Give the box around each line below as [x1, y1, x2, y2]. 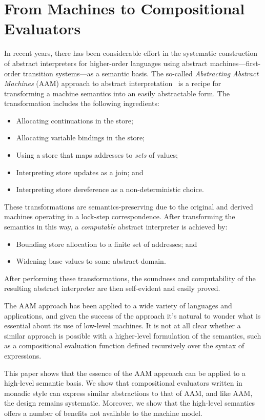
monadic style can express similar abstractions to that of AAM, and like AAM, [4, 387, 253, 398]
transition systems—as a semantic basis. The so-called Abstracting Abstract [23, 68, 259, 78]
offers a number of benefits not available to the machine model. [4, 407, 202, 418]
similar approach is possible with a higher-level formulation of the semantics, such [4, 330, 261, 341]
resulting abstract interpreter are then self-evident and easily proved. [4, 283, 220, 293]
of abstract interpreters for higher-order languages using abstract [4, 57, 208, 68]
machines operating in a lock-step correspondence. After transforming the [4, 211, 235, 222]
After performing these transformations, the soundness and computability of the [4, 272, 256, 283]
